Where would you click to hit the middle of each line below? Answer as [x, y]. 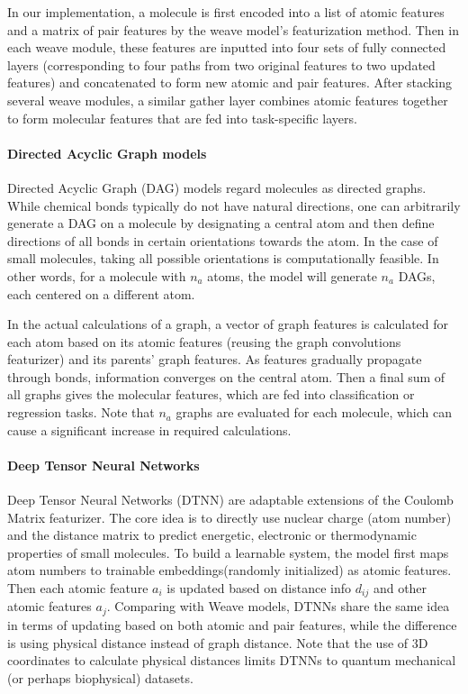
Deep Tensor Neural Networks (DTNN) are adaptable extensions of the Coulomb [230, 500]
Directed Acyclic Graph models [107, 153]
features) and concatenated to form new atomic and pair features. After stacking [229, 82]
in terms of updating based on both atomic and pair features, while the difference [232, 624]
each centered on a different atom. [101, 293]
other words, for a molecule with [97, 275]
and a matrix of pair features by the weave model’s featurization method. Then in [233, 29]
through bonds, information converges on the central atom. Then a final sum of [226, 376]
